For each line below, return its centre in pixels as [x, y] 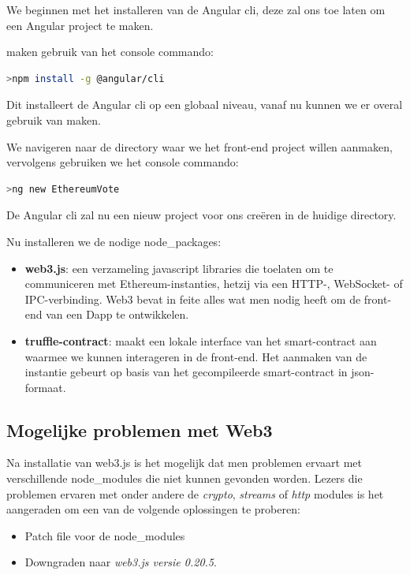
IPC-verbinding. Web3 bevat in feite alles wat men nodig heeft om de [193, 299]
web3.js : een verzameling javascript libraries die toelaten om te [179, 268]
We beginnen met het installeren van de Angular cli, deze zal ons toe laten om [196, 9]
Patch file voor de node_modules [105, 535]
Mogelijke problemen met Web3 [140, 429]
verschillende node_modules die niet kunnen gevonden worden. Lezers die [184, 478]
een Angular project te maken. [80, 25]
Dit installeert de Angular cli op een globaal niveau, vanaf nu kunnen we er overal [205, 105]
